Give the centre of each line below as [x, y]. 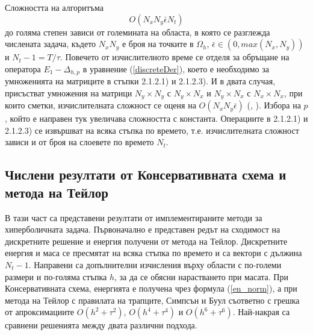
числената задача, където [51, 44]
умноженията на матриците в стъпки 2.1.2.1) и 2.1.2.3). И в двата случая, [140, 81]
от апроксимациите [40, 312]
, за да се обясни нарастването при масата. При [201, 276]
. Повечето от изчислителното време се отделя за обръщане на [175, 57]
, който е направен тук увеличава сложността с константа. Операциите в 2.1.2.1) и [156, 118]
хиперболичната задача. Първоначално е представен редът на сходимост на [143, 229]
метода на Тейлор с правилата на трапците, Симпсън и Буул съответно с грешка [152, 300]
